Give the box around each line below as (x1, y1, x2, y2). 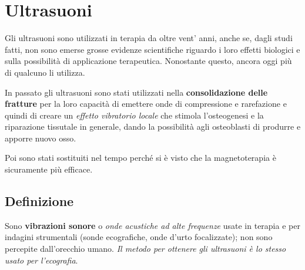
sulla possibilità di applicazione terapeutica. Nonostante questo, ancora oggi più (5, 55, 292, 67)
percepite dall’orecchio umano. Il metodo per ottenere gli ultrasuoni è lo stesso (5, 242, 286, 255)
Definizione (5, 192, 74, 210)
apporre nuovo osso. (5, 131, 76, 144)
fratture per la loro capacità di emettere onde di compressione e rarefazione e (5, 97, 287, 110)
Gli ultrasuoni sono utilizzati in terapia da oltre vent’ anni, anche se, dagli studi (5, 32, 293, 44)
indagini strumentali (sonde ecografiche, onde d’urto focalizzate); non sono (5, 231, 273, 243)
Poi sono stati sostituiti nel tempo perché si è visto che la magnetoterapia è (5, 151, 276, 164)
